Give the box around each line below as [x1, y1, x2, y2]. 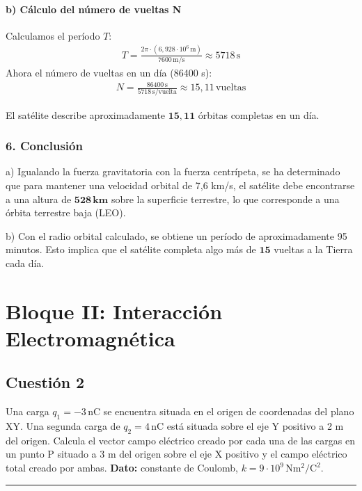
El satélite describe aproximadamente [6, 107, 166, 122]
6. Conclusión [6, 137, 83, 154]
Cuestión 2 [6, 371, 85, 393]
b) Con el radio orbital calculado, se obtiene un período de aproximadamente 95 [6, 228, 347, 243]
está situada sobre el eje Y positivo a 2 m [166, 419, 344, 433]
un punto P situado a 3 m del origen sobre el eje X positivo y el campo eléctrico [6, 446, 347, 461]
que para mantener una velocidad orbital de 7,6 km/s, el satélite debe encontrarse [6, 177, 355, 192]
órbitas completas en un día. [198, 107, 320, 122]
